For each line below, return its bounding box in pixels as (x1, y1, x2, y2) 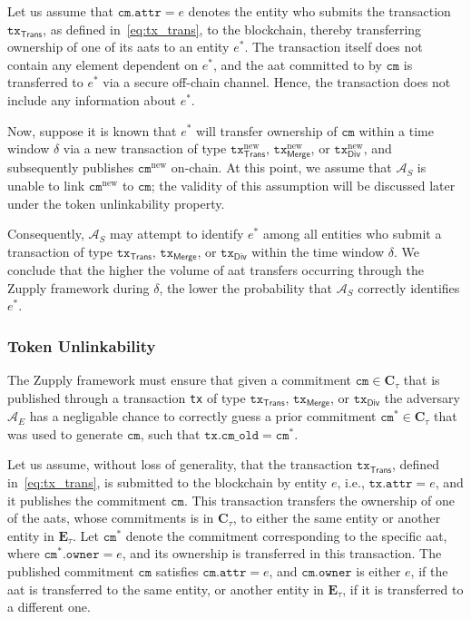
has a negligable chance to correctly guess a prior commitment (29, 407, 377, 426)
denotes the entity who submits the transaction (188, 2, 451, 20)
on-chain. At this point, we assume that (171, 158, 392, 177)
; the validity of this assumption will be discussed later (151, 175, 456, 194)
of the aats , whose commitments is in (7, 508, 214, 527)
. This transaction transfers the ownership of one (183, 490, 455, 509)
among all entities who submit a (262, 224, 442, 243)
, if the (410, 561, 448, 580)
